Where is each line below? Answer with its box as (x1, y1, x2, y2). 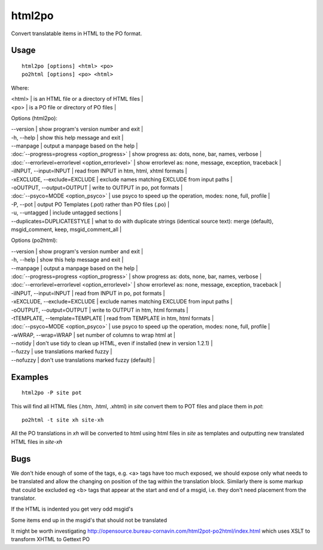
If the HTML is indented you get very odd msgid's (11, 505, 134, 513)
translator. (11, 494, 36, 502)
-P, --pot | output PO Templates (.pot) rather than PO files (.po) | (11, 201, 170, 208)
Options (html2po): (11, 114, 58, 122)
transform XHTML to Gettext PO (11, 536, 90, 543)
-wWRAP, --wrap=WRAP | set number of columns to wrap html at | (11, 331, 176, 339)
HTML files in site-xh (11, 438, 63, 445)
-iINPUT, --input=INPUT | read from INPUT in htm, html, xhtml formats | (11, 167, 188, 174)
